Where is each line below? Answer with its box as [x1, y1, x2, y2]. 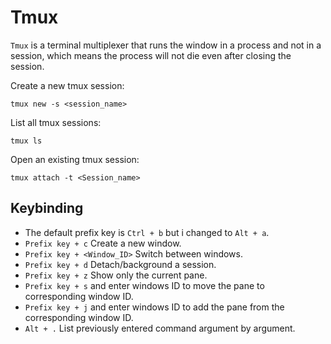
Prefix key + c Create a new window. [24, 237, 182, 249]
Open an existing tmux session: [10, 153, 140, 165]
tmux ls [10, 136, 43, 146]
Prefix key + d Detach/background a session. [24, 258, 217, 270]
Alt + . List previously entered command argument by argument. [24, 322, 296, 334]
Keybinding [10, 200, 84, 217]
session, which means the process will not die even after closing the [10, 49, 292, 61]
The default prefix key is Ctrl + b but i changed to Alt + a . [24, 226, 270, 238]
